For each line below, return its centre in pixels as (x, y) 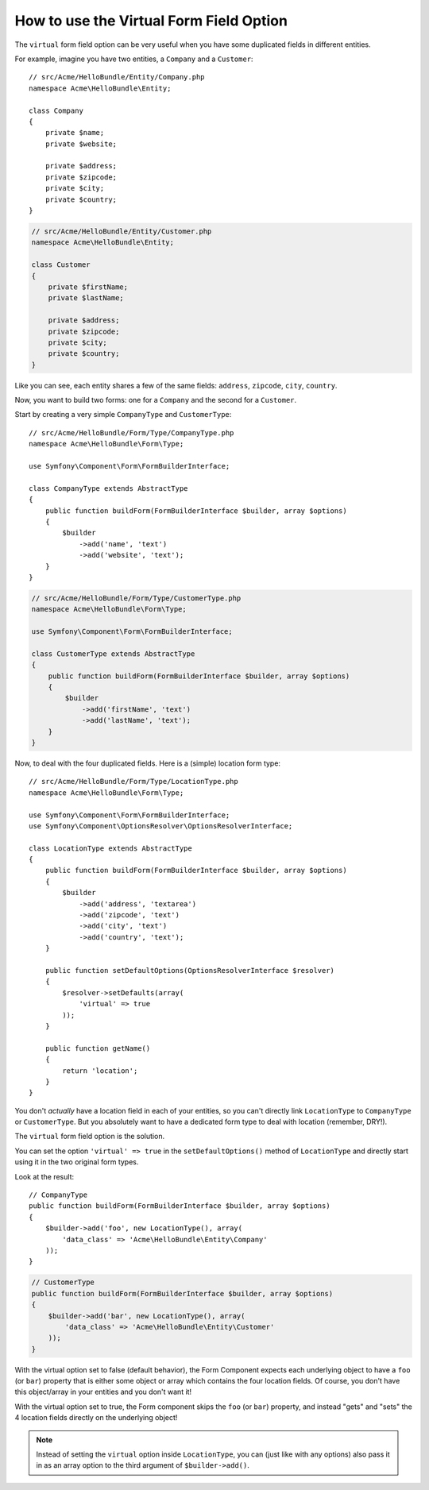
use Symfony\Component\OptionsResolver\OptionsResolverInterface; (161, 826)
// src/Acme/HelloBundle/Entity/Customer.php (122, 232)
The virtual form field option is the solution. (90, 1137)
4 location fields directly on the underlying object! (96, 1418)
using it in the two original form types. (77, 1162)
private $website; (81, 144)
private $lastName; (86, 298)
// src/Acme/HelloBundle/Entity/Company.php (117, 77)
